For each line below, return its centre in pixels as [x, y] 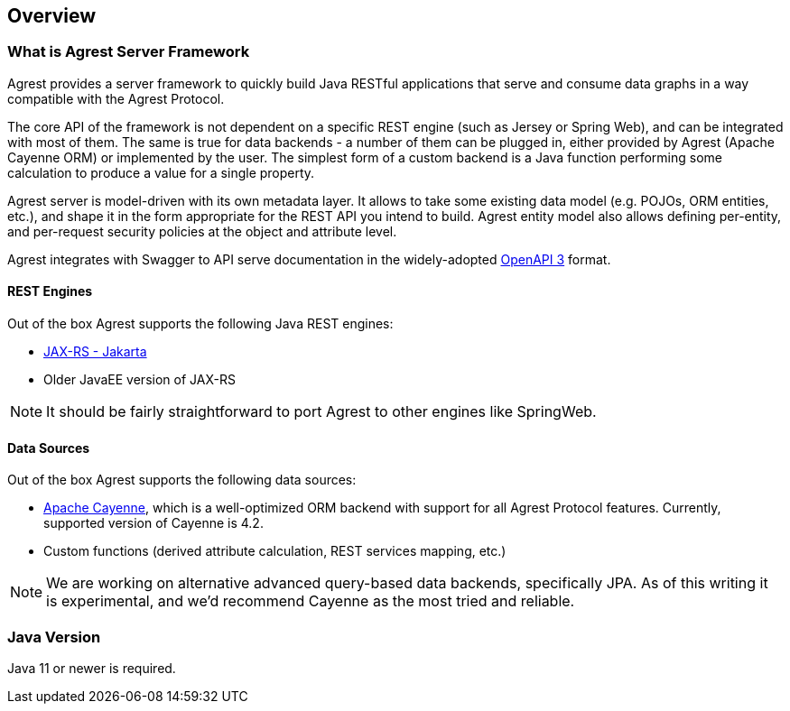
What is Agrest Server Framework [129, 52]
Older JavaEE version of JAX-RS [139, 380]
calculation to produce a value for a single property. [161, 172]
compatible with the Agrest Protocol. [116, 98]
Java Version [54, 637]
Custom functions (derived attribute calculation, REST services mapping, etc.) [275, 551]
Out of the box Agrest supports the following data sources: [182, 480]
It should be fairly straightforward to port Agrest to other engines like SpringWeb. [321, 412]
